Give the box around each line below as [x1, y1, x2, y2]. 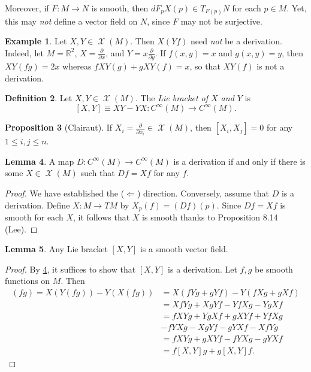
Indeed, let [5, 46, 44, 59]
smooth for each [5, 211, 64, 223]
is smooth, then [91, 2, 149, 14]
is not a [256, 60, 285, 72]
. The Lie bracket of [135, 92, 208, 104]
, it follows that [73, 211, 130, 223]
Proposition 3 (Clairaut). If [5, 121, 113, 134]
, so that [189, 60, 221, 72]
